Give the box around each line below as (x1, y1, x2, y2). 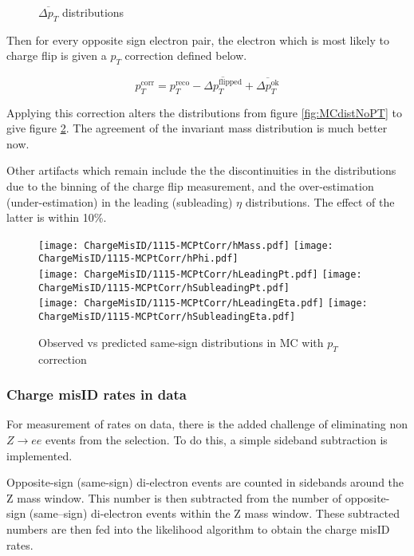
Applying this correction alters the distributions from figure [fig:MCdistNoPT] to (6, 104, 402, 120)
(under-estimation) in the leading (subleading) (6, 193, 233, 210)
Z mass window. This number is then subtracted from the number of (6, 489, 342, 506)
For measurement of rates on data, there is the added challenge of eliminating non (6, 416, 408, 432)
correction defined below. (124, 47, 247, 64)
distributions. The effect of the (245, 193, 395, 210)
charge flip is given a (6, 47, 107, 64)
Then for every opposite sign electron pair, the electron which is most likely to (6, 31, 389, 48)
